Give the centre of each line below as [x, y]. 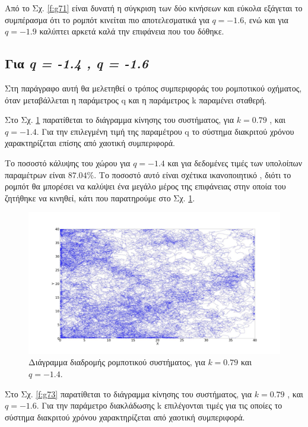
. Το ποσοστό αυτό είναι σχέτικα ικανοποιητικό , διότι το [193, 174]
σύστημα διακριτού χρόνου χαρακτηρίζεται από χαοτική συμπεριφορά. [125, 417]
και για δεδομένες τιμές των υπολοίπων [235, 162]
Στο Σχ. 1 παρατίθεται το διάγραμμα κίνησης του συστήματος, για [120, 120]
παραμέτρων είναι [35, 174]
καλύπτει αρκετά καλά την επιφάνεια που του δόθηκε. [132, 31]
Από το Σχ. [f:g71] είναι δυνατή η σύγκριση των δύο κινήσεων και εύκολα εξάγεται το [154, 8]
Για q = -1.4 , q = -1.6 [77, 63]
